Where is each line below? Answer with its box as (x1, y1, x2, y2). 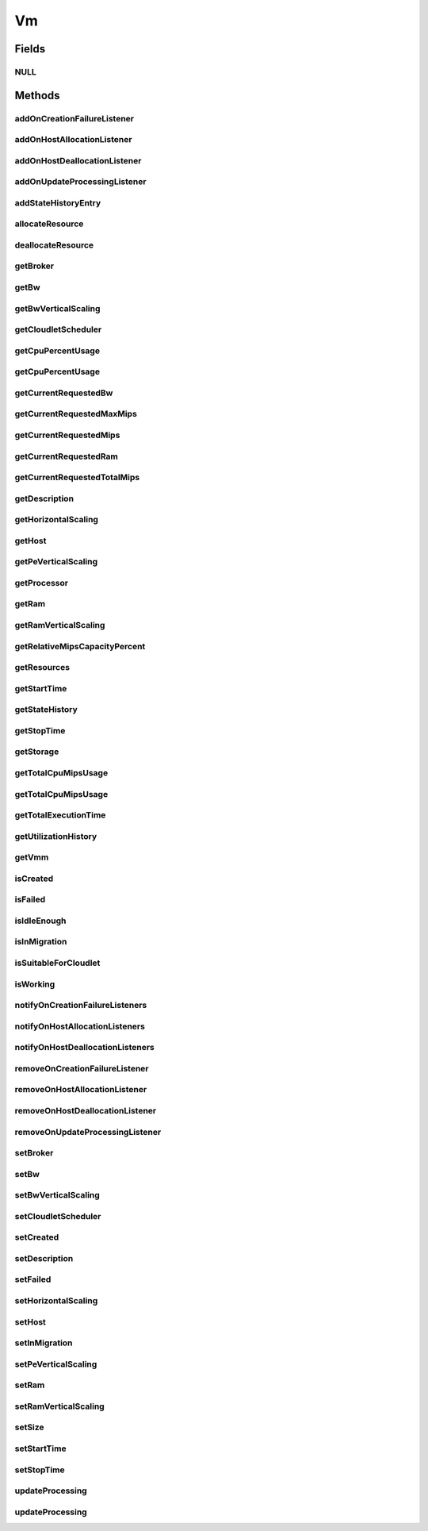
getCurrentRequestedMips (14, 429, 120, 440)
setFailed (14, 1274, 52, 1285)
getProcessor (14, 577, 69, 588)
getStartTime (14, 683, 67, 694)
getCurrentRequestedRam (14, 451, 119, 462)
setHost (14, 1316, 47, 1327)
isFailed (14, 894, 46, 905)
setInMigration (14, 1337, 73, 1348)
